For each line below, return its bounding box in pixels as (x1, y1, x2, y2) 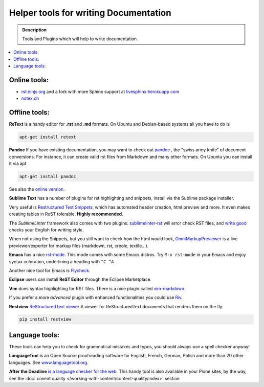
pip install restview (19, 317, 71, 322)
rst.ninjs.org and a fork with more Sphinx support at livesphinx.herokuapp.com (21, 89, 179, 95)
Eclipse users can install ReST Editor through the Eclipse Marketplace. (9, 276, 152, 282)
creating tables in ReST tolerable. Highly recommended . (9, 211, 123, 217)
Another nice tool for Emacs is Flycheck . (9, 267, 90, 273)
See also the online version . (9, 186, 65, 192)
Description (22, 27, 47, 33)
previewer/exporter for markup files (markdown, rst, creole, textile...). (9, 243, 149, 249)
